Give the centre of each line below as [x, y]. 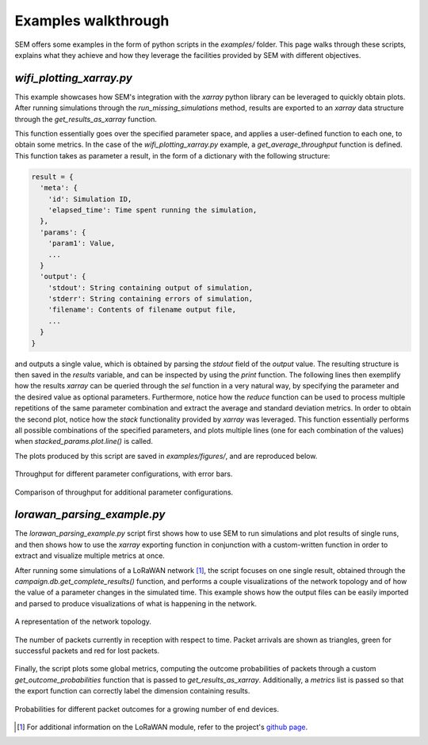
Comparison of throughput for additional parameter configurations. [124, 492]
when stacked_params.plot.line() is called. [84, 441]
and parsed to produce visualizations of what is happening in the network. [136, 603]
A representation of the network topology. [83, 621]
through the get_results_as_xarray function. [86, 119]
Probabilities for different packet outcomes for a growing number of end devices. [147, 709]
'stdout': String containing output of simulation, [151, 288]
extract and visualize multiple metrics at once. [90, 556]
